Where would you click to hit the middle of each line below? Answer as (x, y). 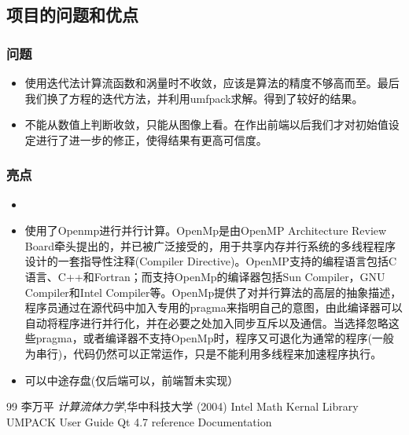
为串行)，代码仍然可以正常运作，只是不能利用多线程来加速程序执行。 (203, 353)
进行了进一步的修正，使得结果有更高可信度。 (151, 139)
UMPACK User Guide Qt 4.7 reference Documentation (139, 421)
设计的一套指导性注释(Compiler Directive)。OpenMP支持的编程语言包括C (211, 261)
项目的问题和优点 (72, 15)
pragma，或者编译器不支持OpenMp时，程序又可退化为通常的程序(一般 (215, 338)
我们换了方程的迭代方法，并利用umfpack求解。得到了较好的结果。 (194, 98)
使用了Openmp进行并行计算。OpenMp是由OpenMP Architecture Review (206, 230)
